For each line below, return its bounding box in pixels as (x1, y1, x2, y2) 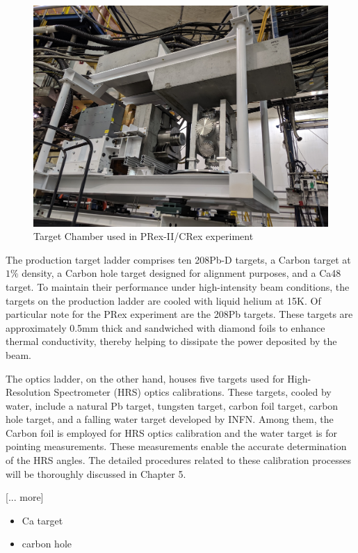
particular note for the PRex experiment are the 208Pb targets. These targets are (6, 307, 353, 321)
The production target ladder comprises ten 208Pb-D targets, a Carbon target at (6, 252, 351, 266)
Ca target (22, 513, 63, 527)
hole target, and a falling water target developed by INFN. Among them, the (6, 412, 334, 426)
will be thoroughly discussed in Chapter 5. (6, 466, 186, 481)
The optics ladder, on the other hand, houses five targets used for (6, 371, 284, 385)
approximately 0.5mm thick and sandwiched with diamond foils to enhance (6, 320, 325, 335)
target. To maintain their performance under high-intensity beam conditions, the (6, 279, 350, 294)
